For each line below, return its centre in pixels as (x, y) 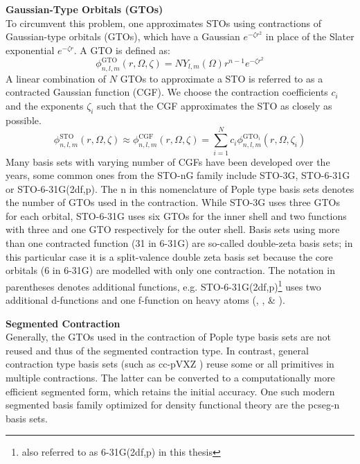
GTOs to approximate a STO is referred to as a (222, 78)
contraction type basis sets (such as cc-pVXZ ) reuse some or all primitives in (170, 364)
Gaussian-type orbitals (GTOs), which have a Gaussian (123, 36)
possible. (24, 120)
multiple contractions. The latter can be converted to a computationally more (170, 378)
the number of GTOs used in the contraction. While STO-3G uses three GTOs (173, 202)
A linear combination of (56, 78)
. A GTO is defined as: (122, 50)
